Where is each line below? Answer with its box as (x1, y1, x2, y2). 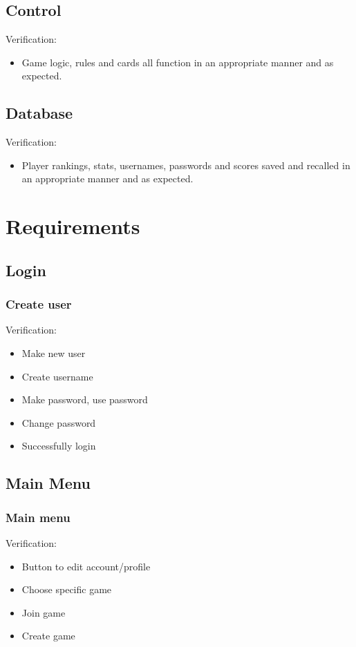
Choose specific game (21, 582, 112, 597)
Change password (21, 415, 96, 429)
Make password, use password (21, 392, 148, 407)
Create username (21, 369, 93, 383)
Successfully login (21, 438, 96, 453)
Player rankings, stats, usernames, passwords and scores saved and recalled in (21, 157, 350, 172)
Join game (21, 605, 66, 619)
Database (6, 102, 73, 124)
